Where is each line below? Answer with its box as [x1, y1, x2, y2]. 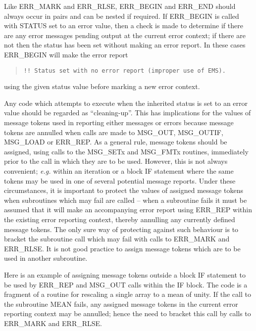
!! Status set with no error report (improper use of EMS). [23, 67, 226, 74]
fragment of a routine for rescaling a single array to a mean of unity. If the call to [4, 289, 251, 299]
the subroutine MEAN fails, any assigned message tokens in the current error [4, 298, 238, 309]
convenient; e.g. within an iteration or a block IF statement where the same [4, 165, 234, 176]
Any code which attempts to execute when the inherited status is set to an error [4, 97, 248, 108]
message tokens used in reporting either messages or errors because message [4, 117, 234, 127]
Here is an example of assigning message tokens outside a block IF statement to [4, 269, 246, 280]
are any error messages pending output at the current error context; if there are [4, 30, 246, 40]
